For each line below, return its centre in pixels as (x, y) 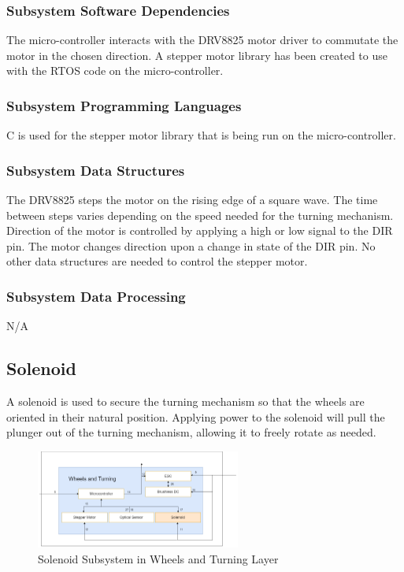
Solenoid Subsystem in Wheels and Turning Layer (158, 558)
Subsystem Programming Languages (124, 105)
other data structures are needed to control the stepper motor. (157, 261)
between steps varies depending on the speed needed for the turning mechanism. (200, 215)
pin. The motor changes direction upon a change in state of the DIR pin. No (191, 245)
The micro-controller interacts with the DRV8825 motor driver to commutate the (202, 40)
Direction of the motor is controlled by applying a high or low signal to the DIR (200, 230)
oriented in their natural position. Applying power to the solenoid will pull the (196, 416)
